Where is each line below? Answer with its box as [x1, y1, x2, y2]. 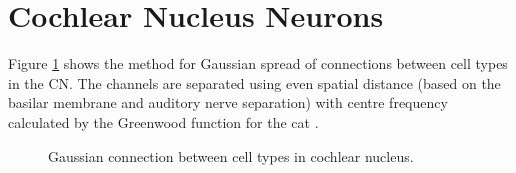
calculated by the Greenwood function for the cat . [8, 111, 319, 132]
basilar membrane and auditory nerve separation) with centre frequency [8, 92, 448, 113]
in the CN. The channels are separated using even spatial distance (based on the [8, 72, 501, 93]
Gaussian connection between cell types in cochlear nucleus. [48, 145, 414, 166]
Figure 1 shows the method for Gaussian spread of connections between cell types [8, 53, 508, 74]
